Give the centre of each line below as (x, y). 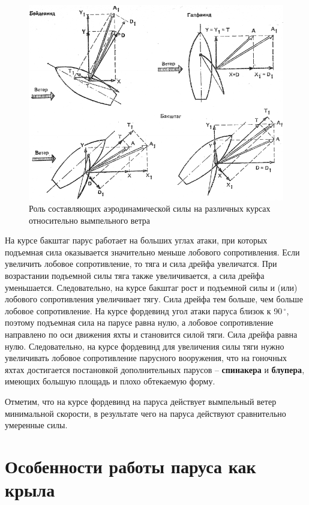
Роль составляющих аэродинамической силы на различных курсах (150, 208)
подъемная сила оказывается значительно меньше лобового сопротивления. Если (152, 252)
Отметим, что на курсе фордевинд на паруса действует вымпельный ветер (141, 402)
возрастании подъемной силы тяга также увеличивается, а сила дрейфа (135, 276)
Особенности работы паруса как (130, 466)
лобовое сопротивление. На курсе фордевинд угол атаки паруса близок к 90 (144, 310)
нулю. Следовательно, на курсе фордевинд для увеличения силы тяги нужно (145, 346)
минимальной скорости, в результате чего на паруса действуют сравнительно (145, 413)
